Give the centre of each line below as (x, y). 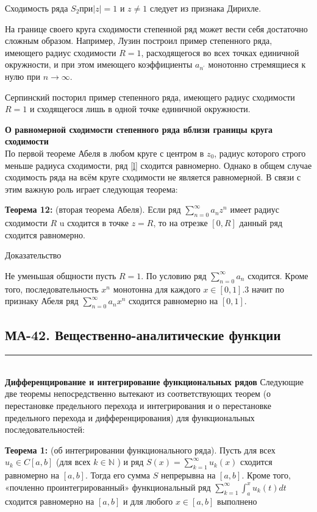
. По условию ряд (174, 275)
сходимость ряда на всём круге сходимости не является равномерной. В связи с (153, 177)
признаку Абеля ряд (42, 301)
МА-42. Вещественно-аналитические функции (143, 335)
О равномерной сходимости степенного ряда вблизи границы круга (139, 129)
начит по (268, 289)
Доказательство (33, 255)
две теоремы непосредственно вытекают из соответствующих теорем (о (138, 393)
